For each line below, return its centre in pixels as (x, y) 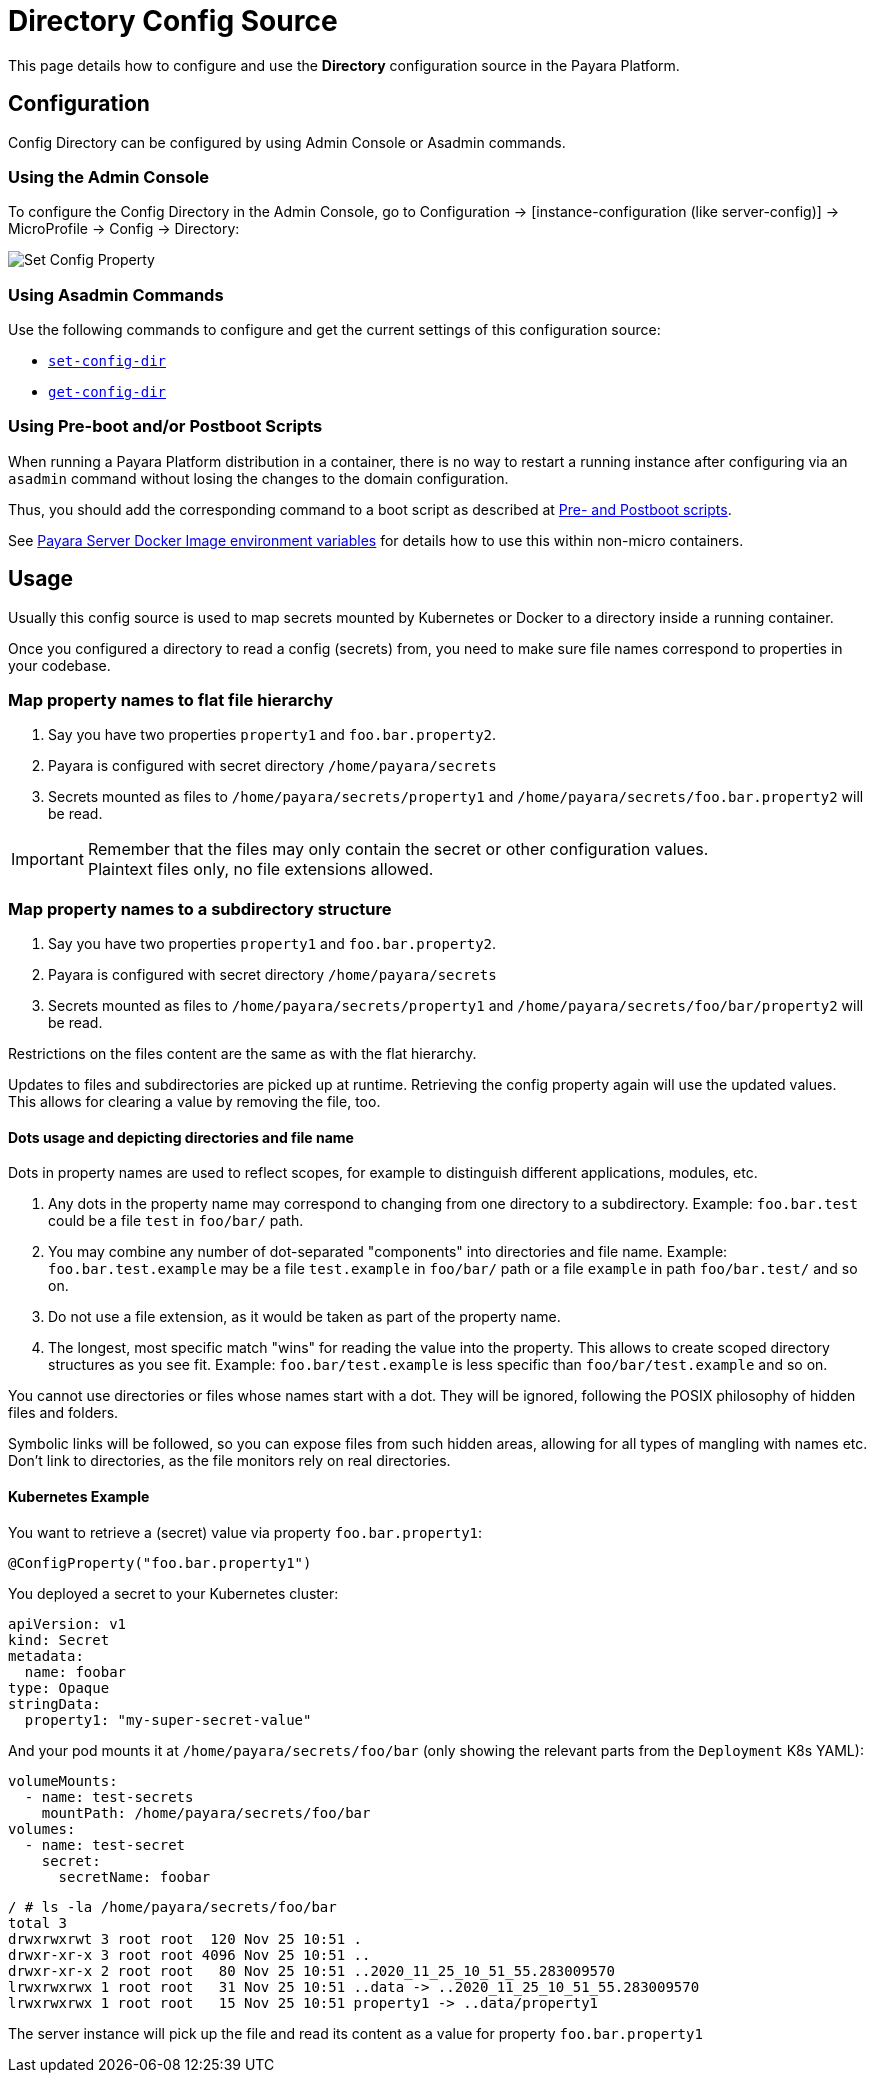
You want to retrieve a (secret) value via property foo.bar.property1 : (245, 1532)
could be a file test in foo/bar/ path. (176, 1221)
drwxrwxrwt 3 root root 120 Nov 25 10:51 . (185, 1938)
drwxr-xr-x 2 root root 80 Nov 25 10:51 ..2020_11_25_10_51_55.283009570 (311, 1970)
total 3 (38, 1922)
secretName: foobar (134, 1876)
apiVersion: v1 (67, 1623)
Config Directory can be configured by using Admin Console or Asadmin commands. (287, 142)
